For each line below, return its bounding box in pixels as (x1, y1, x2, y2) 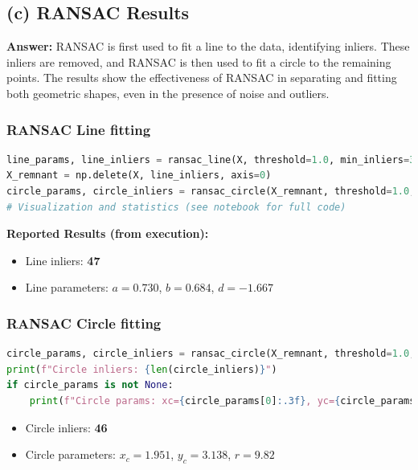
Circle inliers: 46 (25, 419, 108, 435)
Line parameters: (25, 279, 109, 296)
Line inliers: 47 (25, 251, 100, 268)
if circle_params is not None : (6, 379, 174, 391)
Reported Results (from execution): (6, 225, 209, 242)
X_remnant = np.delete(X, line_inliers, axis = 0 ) (6, 170, 272, 182)
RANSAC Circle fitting (6, 313, 162, 333)
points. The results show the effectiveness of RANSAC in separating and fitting (6, 69, 397, 86)
